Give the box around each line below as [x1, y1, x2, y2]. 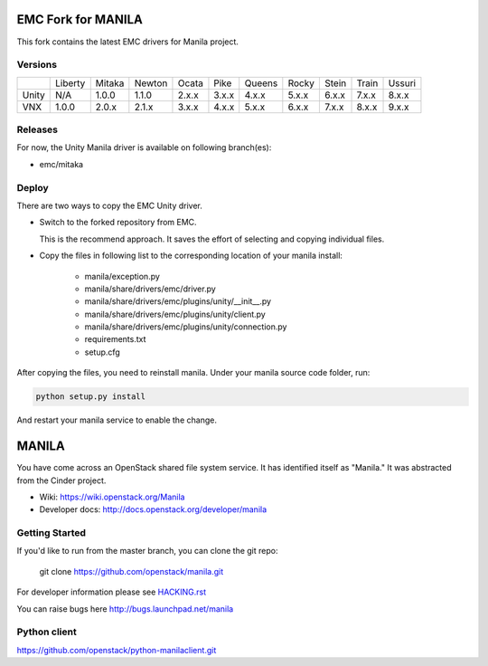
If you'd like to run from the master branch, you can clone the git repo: [16, 546, 278, 557]
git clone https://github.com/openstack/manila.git [39, 566, 224, 576]
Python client [16, 625, 77, 638]
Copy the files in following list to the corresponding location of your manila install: [39, 250, 343, 262]
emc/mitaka [39, 158, 84, 169]
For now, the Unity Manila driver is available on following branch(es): [16, 142, 272, 153]
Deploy [16, 181, 49, 194]
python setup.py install [35, 392, 146, 402]
